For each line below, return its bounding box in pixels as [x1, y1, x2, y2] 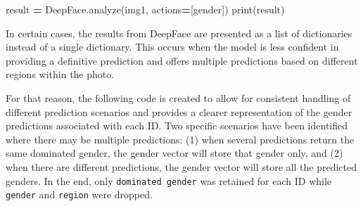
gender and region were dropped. [6, 187, 153, 202]
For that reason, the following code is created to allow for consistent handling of [6, 90, 351, 105]
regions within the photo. [6, 67, 115, 82]
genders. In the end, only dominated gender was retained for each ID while [6, 173, 332, 188]
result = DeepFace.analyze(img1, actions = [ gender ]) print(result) [6, 2, 285, 16]
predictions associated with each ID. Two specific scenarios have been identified [6, 118, 348, 133]
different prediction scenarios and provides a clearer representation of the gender [6, 104, 352, 119]
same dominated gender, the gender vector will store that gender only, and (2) [6, 146, 343, 160]
